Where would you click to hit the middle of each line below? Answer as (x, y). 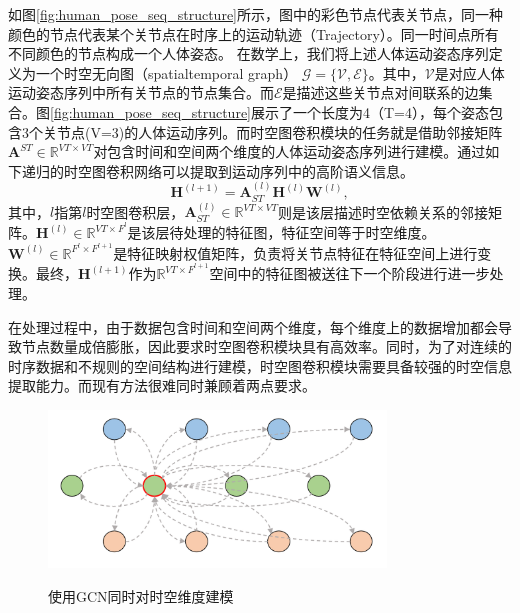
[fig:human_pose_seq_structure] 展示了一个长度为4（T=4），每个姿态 (269, 111)
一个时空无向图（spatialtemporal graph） (166, 72)
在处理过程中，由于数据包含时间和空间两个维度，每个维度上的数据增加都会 (253, 326)
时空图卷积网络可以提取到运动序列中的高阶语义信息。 (238, 170)
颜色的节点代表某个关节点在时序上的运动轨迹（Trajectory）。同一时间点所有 (253, 33)
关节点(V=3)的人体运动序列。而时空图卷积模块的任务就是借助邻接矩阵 (272, 131)
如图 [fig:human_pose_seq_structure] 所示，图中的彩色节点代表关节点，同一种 (255, 14)
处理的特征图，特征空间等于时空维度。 (309, 232)
